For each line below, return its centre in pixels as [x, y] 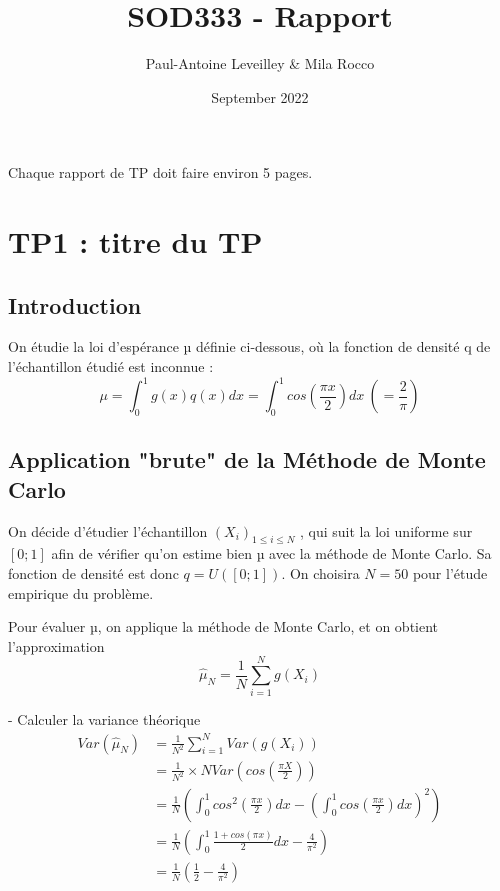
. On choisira [320, 572]
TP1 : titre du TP [135, 241]
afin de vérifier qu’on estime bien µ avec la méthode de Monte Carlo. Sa [271, 553]
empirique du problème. [81, 592]
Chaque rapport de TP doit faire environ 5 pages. [160, 172]
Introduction [75, 304]
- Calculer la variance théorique [104, 719]
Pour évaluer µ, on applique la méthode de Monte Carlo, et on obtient [223, 626]
